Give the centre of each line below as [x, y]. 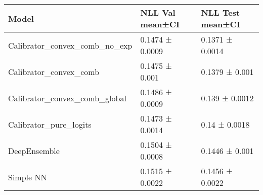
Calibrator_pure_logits [50, 124]
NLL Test [221, 12]
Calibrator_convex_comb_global [67, 98]
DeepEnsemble [34, 150]
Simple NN [28, 177]
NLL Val [158, 12]
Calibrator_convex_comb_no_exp [70, 45]
